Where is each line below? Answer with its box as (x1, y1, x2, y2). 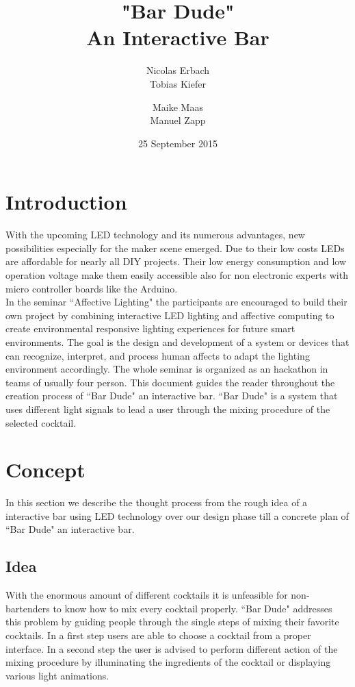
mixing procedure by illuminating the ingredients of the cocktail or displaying (5, 655, 331, 669)
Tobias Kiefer (150, 76, 206, 90)
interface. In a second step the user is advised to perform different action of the (5, 641, 338, 655)
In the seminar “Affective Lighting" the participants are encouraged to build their (5, 295, 347, 309)
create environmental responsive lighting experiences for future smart (5, 321, 295, 336)
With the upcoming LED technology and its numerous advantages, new (5, 227, 305, 242)
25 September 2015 (138, 136, 218, 150)
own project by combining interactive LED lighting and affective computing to (5, 308, 334, 322)
